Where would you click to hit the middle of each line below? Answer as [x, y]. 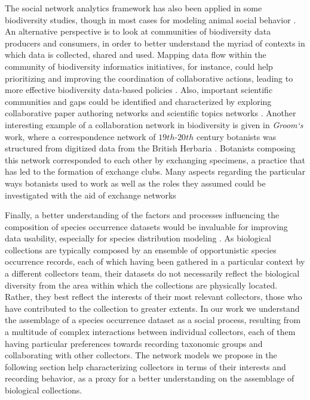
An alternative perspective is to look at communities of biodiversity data [138, 31]
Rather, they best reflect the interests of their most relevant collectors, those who [154, 297]
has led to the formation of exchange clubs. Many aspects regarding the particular [155, 171]
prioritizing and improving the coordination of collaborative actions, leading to [149, 78]
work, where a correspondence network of [80, 136]
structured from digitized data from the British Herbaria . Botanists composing [150, 148]
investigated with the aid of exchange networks [90, 195]
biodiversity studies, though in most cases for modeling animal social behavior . [151, 19]
